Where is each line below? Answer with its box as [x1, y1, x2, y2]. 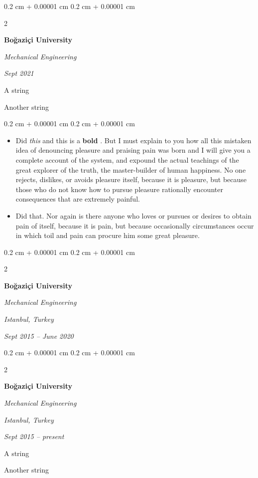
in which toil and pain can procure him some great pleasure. [15, 230, 200, 240]
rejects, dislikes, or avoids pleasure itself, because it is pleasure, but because [15, 174, 247, 185]
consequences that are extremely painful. [15, 194, 140, 204]
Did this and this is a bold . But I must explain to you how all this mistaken [15, 135, 252, 145]
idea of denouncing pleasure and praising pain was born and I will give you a [15, 145, 251, 155]
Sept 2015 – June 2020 [4, 330, 74, 341]
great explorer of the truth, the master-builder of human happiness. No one [15, 164, 246, 175]
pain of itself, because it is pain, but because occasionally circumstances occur [15, 220, 254, 231]
